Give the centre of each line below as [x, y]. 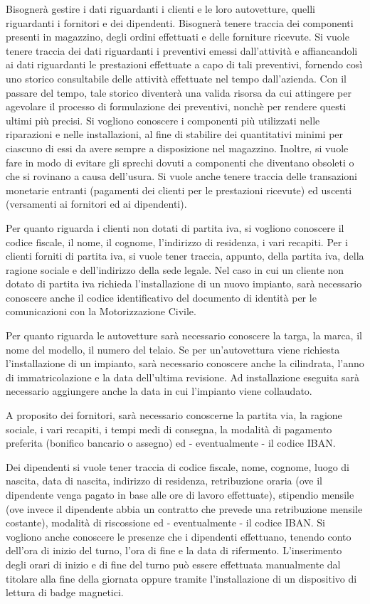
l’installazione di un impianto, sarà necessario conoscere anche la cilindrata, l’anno [185, 363]
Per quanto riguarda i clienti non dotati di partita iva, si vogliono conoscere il [175, 227]
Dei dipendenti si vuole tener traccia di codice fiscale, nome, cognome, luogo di [178, 466]
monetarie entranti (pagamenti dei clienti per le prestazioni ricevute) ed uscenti [179, 190]
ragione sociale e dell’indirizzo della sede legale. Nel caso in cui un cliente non [175, 269]
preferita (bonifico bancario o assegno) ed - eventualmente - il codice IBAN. [171, 443]
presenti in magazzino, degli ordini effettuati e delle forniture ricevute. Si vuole [178, 37]
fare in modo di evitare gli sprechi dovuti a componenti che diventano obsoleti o [180, 162]
